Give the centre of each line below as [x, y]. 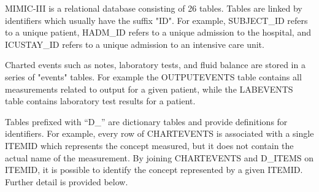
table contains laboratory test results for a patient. [100, 101]
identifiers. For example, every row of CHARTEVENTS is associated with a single [159, 133]
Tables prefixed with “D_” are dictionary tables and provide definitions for [146, 121]
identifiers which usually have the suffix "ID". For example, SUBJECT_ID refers [156, 20]
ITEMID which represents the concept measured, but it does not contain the [149, 145]
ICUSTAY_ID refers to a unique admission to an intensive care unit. [135, 44]
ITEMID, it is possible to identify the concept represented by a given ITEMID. [154, 170]
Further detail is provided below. [67, 181]
